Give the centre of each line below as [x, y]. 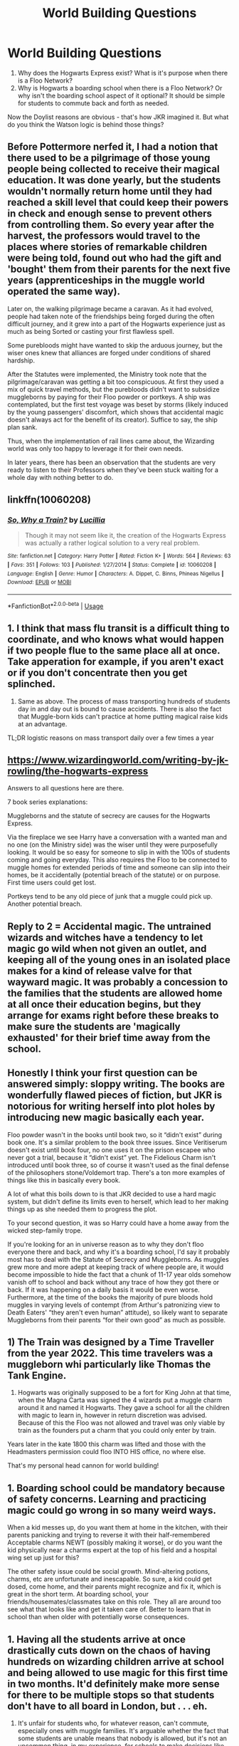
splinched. [31, 684]
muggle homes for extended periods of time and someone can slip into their [119, 867]
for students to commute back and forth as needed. [93, 103]
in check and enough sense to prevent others [110, 214]
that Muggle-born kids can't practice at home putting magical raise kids [123, 716]
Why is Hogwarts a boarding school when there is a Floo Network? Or [120, 88]
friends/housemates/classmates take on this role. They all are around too [115, 1602]
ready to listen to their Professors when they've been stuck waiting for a [113, 470]
